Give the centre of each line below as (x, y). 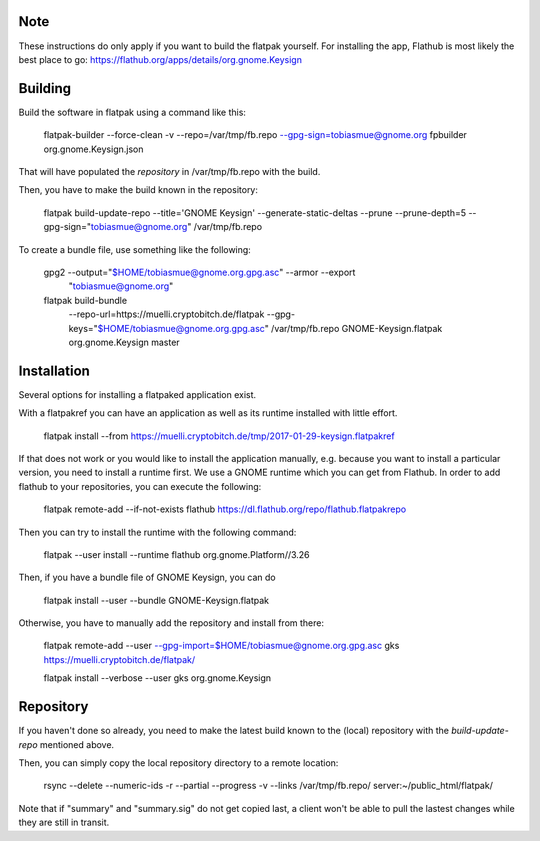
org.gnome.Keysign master (124, 342)
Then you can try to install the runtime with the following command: (157, 532)
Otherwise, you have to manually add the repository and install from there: (171, 623)
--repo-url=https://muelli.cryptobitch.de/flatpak (166, 314)
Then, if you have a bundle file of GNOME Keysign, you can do (147, 577)
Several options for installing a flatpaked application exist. (137, 394)
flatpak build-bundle (85, 300)
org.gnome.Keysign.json (93, 149)
